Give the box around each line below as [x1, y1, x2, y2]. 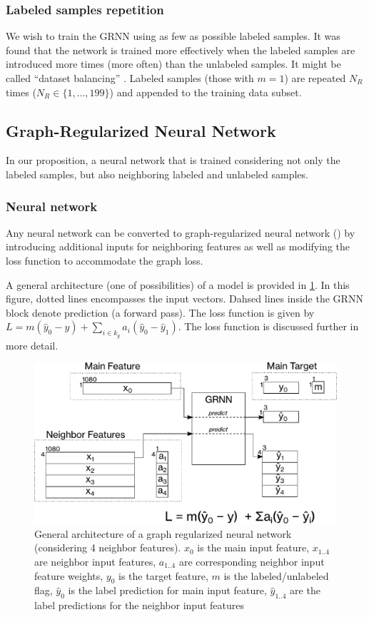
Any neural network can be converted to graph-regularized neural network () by [6, 225, 355, 240]
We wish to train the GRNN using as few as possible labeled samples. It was [6, 29, 340, 44]
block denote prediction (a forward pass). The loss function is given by [6, 305, 315, 320]
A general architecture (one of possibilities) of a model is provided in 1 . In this [6, 277, 350, 292]
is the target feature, [118, 568, 208, 583]
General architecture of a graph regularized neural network [34, 526, 292, 541]
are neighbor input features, [34, 554, 156, 569]
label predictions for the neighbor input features [34, 598, 244, 613]
